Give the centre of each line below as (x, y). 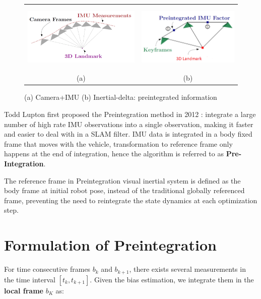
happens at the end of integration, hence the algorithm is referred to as (114, 154)
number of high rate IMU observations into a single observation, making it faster (129, 124)
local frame (24, 290)
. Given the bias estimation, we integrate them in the (172, 279)
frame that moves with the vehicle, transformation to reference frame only (118, 143)
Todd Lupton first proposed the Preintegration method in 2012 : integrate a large (130, 114)
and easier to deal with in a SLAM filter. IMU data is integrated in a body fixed (128, 134)
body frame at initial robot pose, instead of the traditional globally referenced (124, 190)
